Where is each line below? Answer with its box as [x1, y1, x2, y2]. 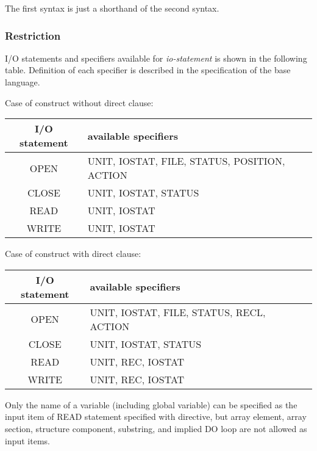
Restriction [5, 27, 61, 43]
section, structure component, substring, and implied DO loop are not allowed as [5, 422, 307, 435]
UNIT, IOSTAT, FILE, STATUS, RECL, [90, 305, 266, 319]
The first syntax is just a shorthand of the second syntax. [5, 2, 219, 14]
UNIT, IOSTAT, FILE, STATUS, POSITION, [87, 154, 285, 168]
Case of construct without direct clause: [5, 96, 154, 109]
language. [5, 76, 40, 88]
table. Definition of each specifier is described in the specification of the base [5, 63, 291, 76]
